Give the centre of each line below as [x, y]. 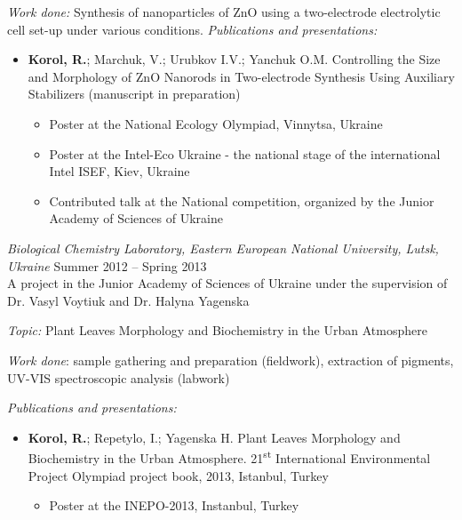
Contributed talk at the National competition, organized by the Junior [242, 200]
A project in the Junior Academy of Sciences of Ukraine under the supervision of [227, 283]
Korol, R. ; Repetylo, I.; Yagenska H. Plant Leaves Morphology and [214, 437]
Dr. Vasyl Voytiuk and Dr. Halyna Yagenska [128, 300]
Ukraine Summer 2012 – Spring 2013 [107, 265]
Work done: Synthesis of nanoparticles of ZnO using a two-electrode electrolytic [224, 12]
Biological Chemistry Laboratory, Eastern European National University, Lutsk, [223, 248]
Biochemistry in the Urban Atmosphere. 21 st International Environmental [229, 456]
